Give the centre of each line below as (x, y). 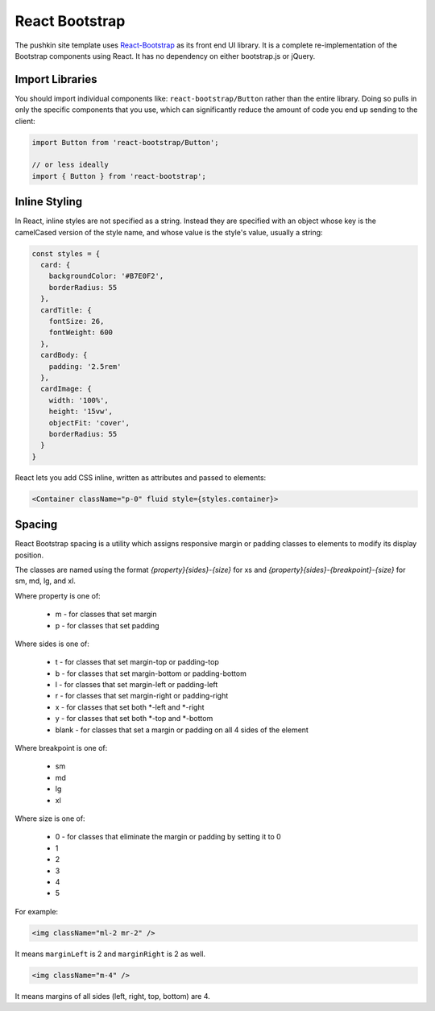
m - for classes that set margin (106, 614)
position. (29, 555)
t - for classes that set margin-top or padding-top (137, 662)
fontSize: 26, (77, 321)
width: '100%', (79, 400)
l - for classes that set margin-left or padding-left (137, 685)
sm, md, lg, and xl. (46, 581)
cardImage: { (66, 389)
